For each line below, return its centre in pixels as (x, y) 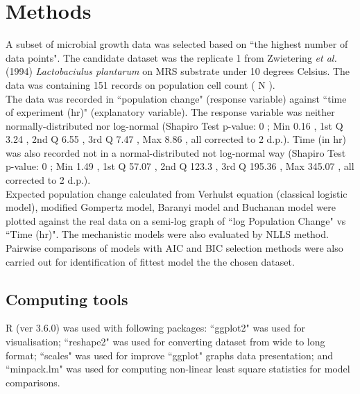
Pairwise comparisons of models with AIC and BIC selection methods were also (174, 248)
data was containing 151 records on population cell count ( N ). (140, 84)
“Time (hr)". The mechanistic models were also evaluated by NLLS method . (167, 234)
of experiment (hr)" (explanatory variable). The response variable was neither (170, 112)
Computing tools (67, 299)
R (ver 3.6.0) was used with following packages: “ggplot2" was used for (156, 328)
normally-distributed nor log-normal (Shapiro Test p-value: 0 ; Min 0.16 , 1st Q (174, 125)
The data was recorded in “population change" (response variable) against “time (176, 98)
